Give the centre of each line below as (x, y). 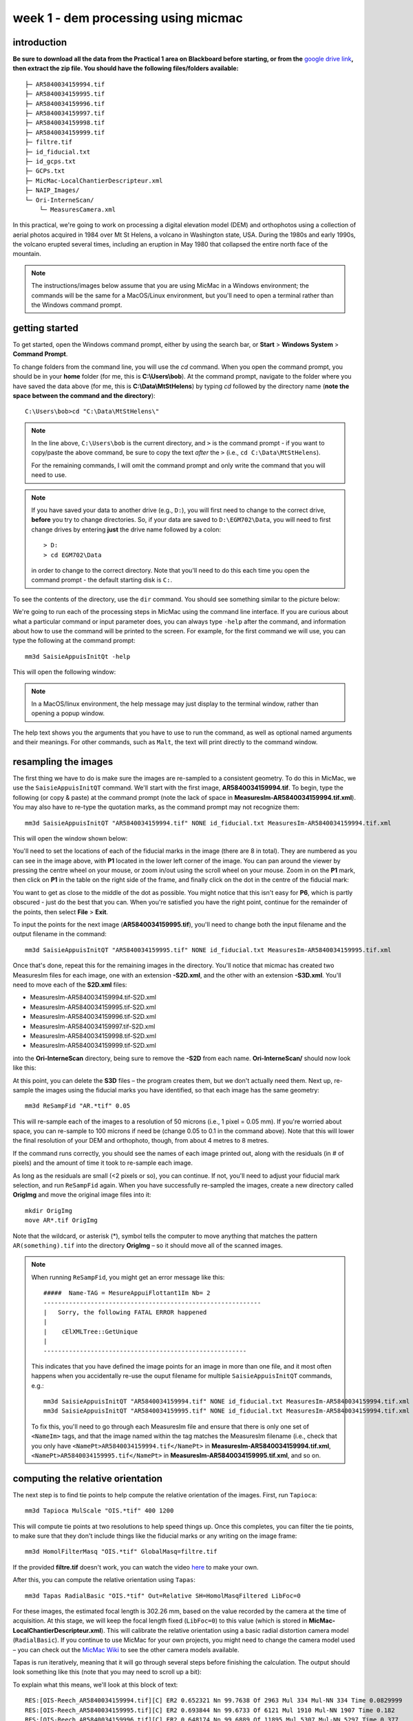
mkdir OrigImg (49, 1211)
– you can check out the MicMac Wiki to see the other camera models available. (126, 1649)
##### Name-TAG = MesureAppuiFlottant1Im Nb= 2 (127, 1293)
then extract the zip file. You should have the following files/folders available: (126, 68)
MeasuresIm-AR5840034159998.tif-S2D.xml (93, 1035)
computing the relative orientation (88, 1478)
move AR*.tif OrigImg (61, 1221)
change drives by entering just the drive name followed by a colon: (126, 529)
